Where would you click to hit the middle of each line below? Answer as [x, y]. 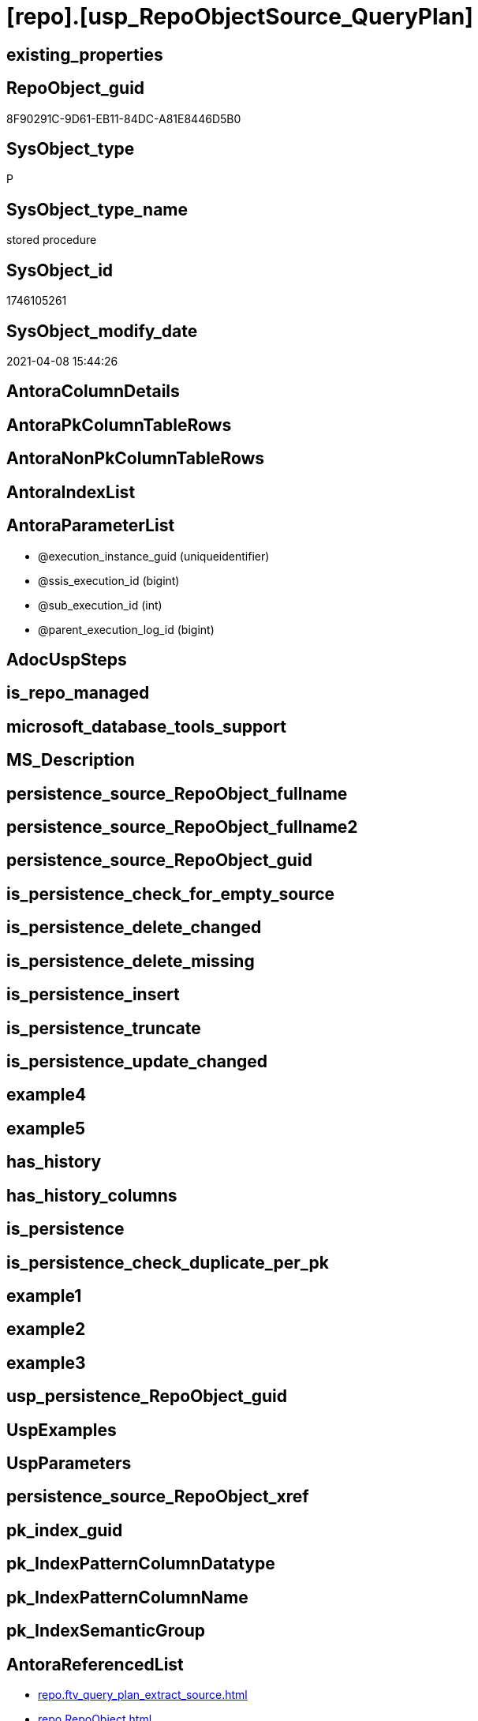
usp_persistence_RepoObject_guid [147, 1397]
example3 [46, 1363]
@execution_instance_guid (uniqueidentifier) [154, 556]
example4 [47, 1095]
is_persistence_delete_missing [131, 961]
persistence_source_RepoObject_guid [159, 860]
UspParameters [69, 1464]
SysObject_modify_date [102, 331]
